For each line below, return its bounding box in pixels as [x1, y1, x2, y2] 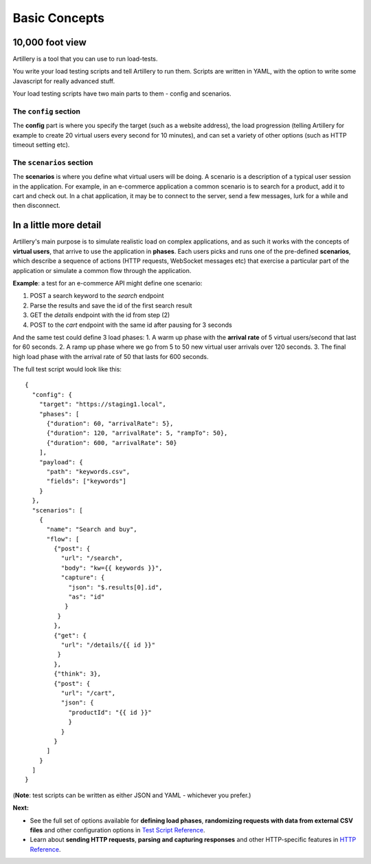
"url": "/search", [60, 554, 123, 562]
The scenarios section [12, 158, 93, 167]
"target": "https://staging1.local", [38, 400, 166, 409]
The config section [12, 107, 80, 116]
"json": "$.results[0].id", [68, 583, 163, 591]
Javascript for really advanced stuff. [12, 76, 115, 85]
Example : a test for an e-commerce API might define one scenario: [12, 279, 203, 287]
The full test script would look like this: [12, 365, 122, 374]
